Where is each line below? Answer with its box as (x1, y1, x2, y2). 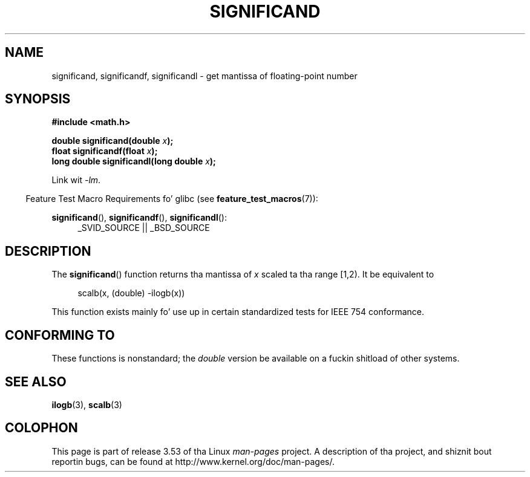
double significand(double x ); (51, 135, 174, 146)
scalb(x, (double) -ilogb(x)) (77, 288, 185, 299)
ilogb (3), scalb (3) (51, 399, 122, 410)
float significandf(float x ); (51, 146, 158, 157)
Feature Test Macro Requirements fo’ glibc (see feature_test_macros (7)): (25, 193, 318, 204)
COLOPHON (5, 420, 78, 436)
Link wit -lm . (51, 175, 101, 186)
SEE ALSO (5, 374, 67, 389)
